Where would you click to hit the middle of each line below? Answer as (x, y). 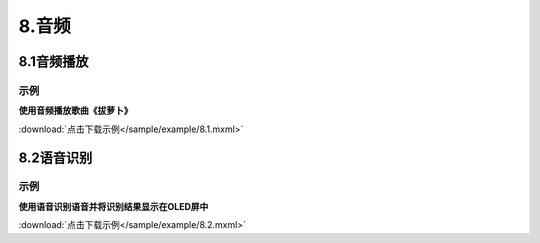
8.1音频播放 (53, 61)
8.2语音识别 (55, 157)
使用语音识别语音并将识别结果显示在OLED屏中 (113, 206)
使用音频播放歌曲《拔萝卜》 (75, 111)
